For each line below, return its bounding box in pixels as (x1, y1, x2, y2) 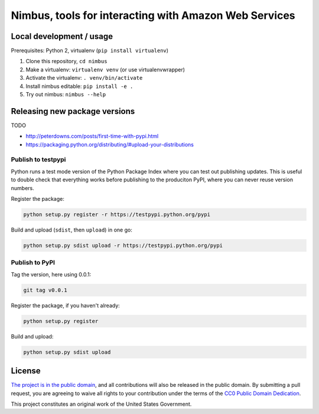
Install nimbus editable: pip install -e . (25, 83, 134, 90)
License (11, 366, 41, 376)
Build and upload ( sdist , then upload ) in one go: (11, 226, 132, 233)
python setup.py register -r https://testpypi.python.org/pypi (23, 211, 211, 218)
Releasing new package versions (11, 106, 135, 116)
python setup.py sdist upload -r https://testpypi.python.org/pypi (23, 242, 223, 249)
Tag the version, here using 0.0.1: (11, 270, 92, 278)
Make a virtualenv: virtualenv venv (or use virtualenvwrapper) (25, 66, 185, 73)
